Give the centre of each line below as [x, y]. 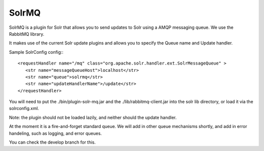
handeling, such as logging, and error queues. [55, 133]
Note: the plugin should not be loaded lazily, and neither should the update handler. [93, 117]
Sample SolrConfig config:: [36, 52]
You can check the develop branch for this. [53, 142]
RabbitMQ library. [27, 34]
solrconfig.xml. [24, 108]
